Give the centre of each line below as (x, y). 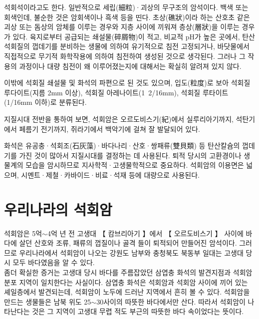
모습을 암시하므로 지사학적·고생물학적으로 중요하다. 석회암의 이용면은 (135, 165)
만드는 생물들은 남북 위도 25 (48, 301)
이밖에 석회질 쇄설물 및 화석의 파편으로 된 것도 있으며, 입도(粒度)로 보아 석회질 (127, 83)
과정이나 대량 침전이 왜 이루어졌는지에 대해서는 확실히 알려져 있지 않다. (130, 66)
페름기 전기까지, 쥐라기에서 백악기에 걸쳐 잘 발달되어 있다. (110, 129)
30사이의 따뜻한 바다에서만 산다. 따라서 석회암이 (171, 301)
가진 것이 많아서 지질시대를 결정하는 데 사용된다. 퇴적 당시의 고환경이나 (130, 155)
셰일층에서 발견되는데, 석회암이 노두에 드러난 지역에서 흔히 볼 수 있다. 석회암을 (127, 292)
